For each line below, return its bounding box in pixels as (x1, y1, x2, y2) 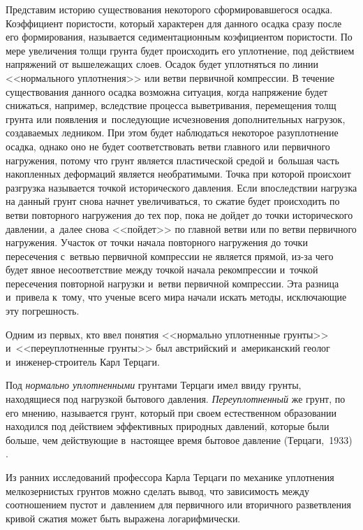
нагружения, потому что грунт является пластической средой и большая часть (6, 152, 339, 167)
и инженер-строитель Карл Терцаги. (6, 354, 160, 368)
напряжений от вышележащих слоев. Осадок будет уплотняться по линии (6, 57, 319, 71)
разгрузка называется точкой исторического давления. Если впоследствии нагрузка (6, 180, 357, 194)
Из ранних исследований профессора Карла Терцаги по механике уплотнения (6, 470, 334, 484)
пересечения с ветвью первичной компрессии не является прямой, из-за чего (6, 248, 334, 263)
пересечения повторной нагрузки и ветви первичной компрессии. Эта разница (6, 275, 339, 290)
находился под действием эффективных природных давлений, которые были (6, 419, 329, 434)
